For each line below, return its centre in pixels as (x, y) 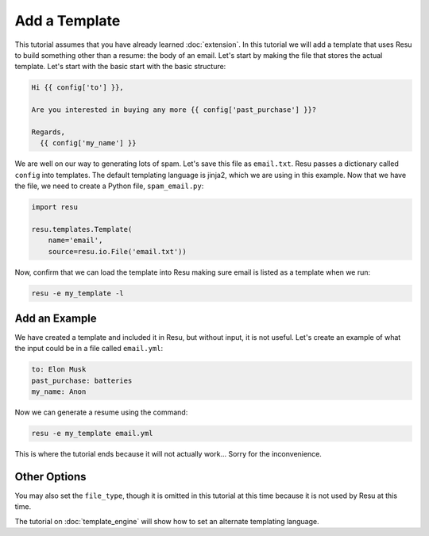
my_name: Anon (59, 392)
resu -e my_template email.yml (93, 434)
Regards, (48, 132)
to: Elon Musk (59, 370)
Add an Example (56, 318)
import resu (55, 207)
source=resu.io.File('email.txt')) (117, 251)
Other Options (50, 476)
